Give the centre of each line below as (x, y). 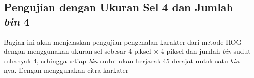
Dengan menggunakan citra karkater (73, 70)
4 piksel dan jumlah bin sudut (206, 51)
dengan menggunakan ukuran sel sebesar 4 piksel (78, 51)
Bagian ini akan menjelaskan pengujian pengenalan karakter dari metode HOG (123, 41)
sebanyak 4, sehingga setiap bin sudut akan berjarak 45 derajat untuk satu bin (122, 60)
